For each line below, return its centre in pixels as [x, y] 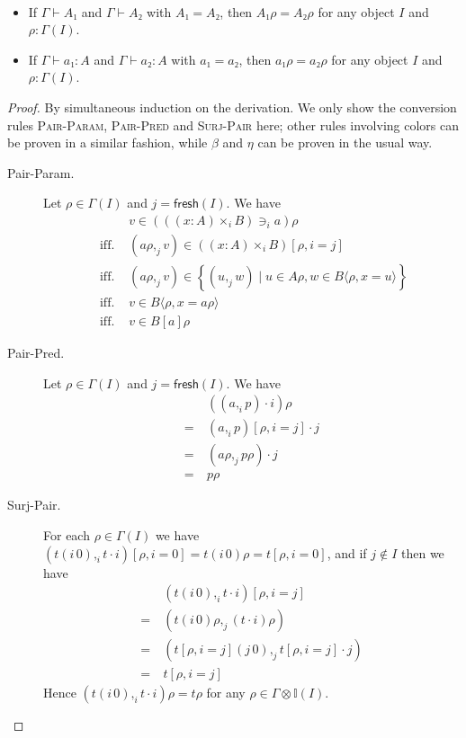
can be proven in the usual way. [345, 142]
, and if [347, 552]
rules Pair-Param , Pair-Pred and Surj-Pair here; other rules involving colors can [233, 124]
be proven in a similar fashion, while [108, 142]
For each [67, 535]
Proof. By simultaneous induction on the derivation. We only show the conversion [232, 107]
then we [422, 552]
